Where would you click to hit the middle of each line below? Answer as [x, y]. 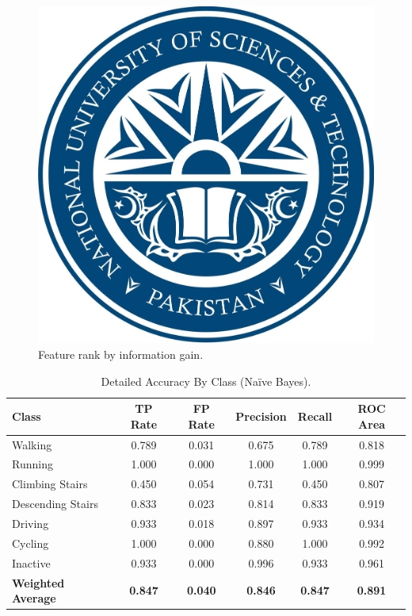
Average [34, 598]
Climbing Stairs [50, 484]
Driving [31, 523]
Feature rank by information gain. [121, 354]
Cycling [31, 543]
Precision [261, 416]
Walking [32, 444]
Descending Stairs [55, 504]
